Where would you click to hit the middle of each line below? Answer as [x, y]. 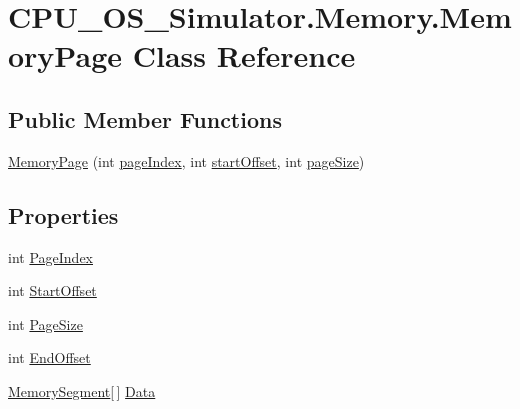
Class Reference [244, 55]
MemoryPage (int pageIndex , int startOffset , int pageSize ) [186, 160]
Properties [63, 214]
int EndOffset [49, 357]
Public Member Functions [145, 118]
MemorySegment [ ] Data [82, 390]
